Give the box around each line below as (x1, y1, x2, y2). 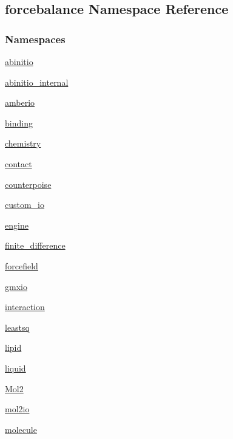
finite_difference (5, 239, 66, 252)
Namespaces (5, 31, 66, 46)
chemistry (5, 137, 41, 150)
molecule (5, 423, 37, 435)
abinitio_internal (5, 75, 69, 88)
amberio (5, 96, 35, 109)
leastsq (5, 320, 30, 333)
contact (5, 157, 32, 170)
